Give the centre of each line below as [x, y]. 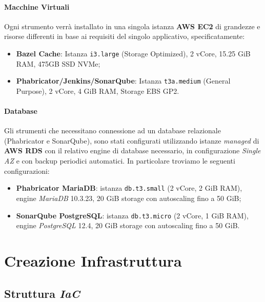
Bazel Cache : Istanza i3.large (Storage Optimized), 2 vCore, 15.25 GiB [133, 53]
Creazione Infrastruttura [93, 260]
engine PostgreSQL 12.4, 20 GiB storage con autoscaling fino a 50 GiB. [128, 225]
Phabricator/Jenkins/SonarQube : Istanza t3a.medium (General [123, 81]
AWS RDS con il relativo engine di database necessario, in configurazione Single [132, 150]
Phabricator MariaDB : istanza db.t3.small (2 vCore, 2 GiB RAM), [129, 188]
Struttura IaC [42, 293]
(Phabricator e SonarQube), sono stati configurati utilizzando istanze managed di [132, 140]
